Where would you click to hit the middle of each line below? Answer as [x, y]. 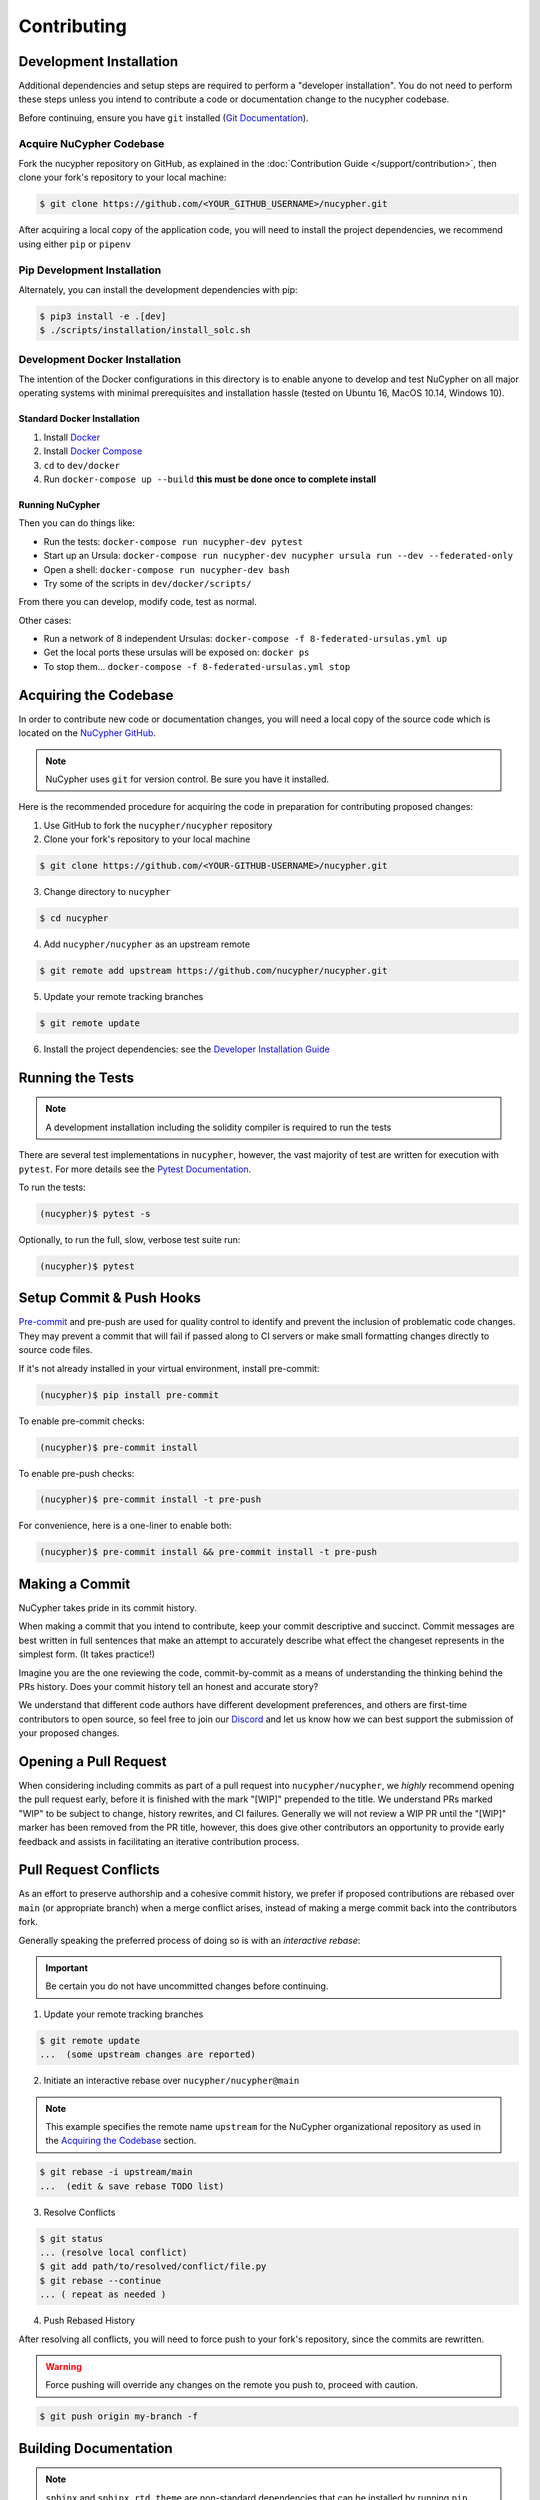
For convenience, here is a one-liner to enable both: [125, 1526]
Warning [63, 2366]
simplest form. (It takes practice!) [86, 1654]
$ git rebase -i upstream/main [116, 2172]
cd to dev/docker [81, 465]
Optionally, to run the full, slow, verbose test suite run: [129, 1239]
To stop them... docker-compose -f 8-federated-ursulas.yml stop [197, 666]
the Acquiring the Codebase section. [121, 2141]
